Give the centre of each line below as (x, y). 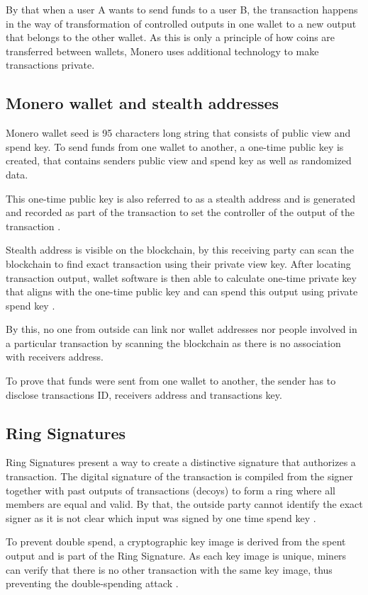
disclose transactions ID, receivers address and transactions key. (144, 394)
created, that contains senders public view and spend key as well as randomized (179, 160)
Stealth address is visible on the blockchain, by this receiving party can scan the (180, 250)
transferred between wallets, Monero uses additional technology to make (162, 51)
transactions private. (50, 65)
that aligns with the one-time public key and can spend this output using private (182, 291)
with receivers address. (55, 357)
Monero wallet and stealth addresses (143, 103)
